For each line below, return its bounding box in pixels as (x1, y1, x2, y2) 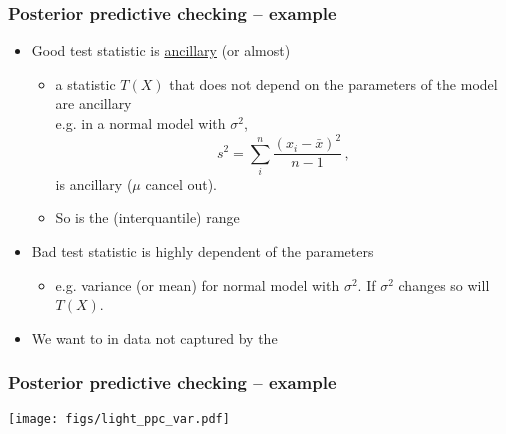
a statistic (55, 73, 116, 94)
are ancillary (55, 93, 132, 114)
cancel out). (145, 173, 217, 194)
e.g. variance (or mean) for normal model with (55, 274, 340, 295)
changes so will (398, 274, 490, 295)
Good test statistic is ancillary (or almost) (31, 40, 291, 61)
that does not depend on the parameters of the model (169, 73, 498, 94)
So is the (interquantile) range (55, 207, 240, 228)
